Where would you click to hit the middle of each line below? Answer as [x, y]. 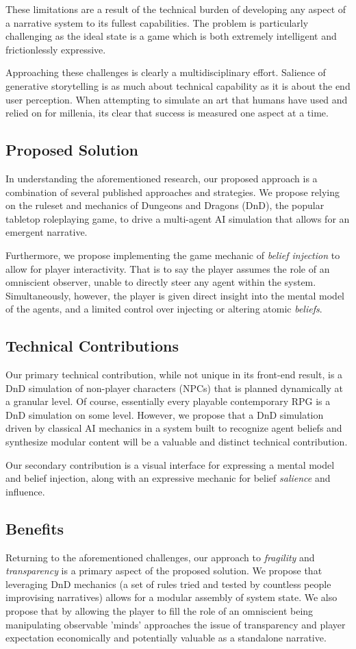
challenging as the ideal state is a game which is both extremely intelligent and [171, 36]
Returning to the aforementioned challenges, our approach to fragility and [160, 557]
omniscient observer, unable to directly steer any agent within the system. [161, 282]
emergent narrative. [47, 232]
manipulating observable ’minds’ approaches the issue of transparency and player [176, 624]
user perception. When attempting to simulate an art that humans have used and [177, 99]
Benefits [35, 528]
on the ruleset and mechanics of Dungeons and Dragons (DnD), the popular [165, 205]
